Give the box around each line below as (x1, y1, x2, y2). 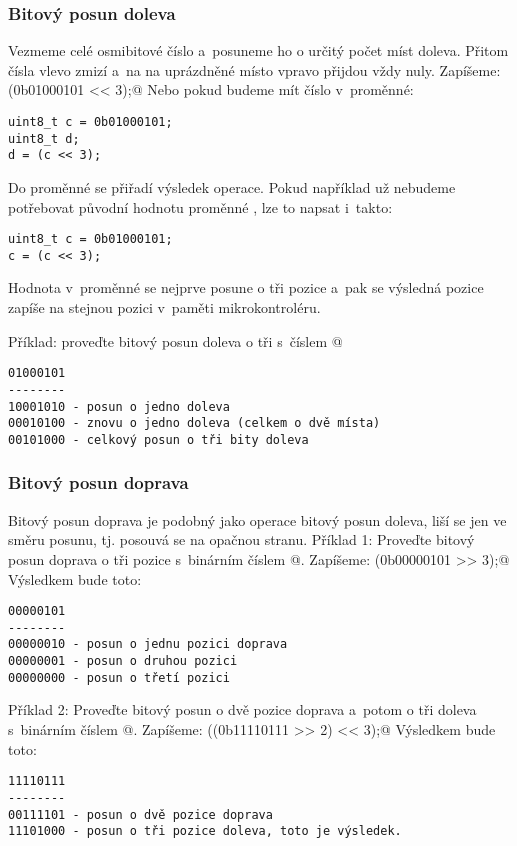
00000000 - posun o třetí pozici (8, 670, 230, 685)
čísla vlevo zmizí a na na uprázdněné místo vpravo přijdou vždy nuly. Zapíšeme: (8, 59, 501, 80)
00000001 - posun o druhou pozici (8, 654, 238, 669)
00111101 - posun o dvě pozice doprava (8, 807, 273, 822)
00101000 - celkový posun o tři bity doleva (8, 432, 309, 447)
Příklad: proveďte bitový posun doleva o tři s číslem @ (8, 330, 343, 351)
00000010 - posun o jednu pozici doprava (8, 637, 288, 652)
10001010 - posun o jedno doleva (8, 399, 230, 414)
